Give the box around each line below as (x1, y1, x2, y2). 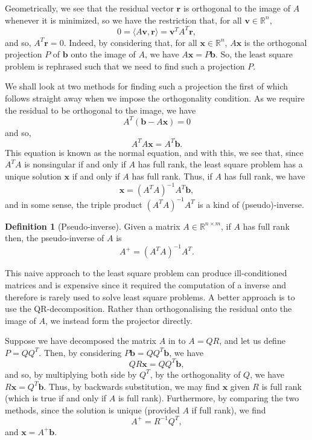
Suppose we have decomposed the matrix (5, 334, 157, 347)
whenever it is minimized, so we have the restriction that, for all (5, 13, 242, 26)
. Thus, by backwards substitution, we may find (43, 380, 220, 392)
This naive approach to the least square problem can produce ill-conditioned (5, 267, 287, 279)
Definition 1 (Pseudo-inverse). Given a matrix (5, 219, 180, 232)
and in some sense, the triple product (5, 198, 142, 210)
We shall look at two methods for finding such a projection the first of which (5, 80, 288, 92)
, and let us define (219, 334, 285, 347)
